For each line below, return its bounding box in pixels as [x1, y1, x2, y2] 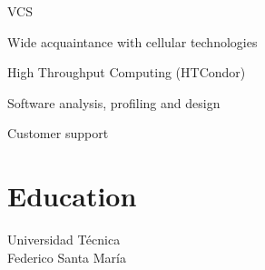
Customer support [7, 124, 109, 143]
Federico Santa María [7, 247, 126, 266]
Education [7, 177, 137, 215]
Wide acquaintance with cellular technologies [7, 32, 258, 51]
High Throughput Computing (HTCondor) [7, 63, 246, 82]
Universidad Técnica [7, 230, 121, 249]
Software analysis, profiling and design [7, 93, 221, 112]
